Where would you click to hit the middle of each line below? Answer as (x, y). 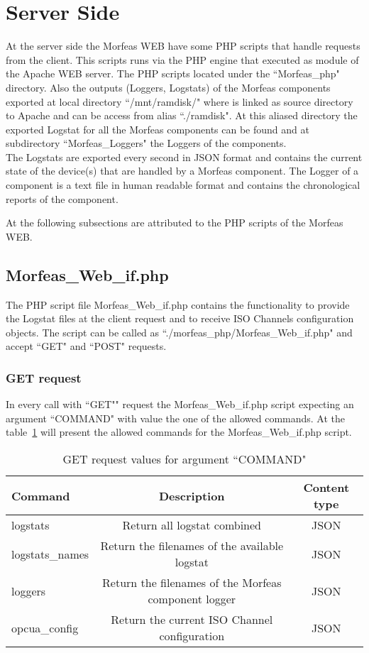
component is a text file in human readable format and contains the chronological (183, 185)
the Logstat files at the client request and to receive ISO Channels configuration (180, 318)
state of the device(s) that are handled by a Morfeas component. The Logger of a (182, 171)
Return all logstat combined (192, 525)
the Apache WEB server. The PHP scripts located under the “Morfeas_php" (173, 73)
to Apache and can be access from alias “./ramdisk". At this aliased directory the (182, 115)
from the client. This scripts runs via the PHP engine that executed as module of (182, 59)
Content (326, 488)
